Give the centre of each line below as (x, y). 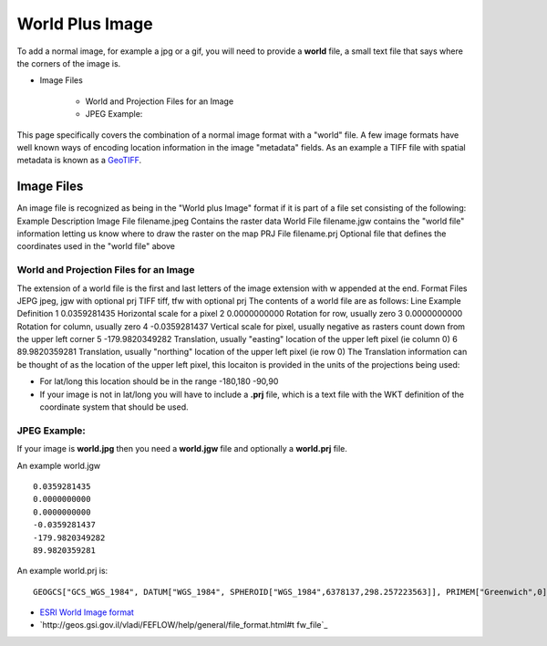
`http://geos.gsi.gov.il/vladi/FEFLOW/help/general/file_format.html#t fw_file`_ (184, 625)
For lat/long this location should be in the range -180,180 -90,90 (159, 381)
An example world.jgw (59, 465)
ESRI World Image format (87, 612)
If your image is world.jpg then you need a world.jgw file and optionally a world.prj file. (182, 449)
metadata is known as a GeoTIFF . (79, 161)
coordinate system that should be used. (114, 407)
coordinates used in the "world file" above (96, 246)
